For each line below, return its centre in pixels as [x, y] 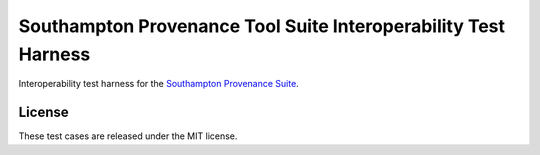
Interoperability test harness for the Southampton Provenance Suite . [158, 84]
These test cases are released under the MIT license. [128, 136]
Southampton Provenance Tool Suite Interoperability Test [261, 26]
